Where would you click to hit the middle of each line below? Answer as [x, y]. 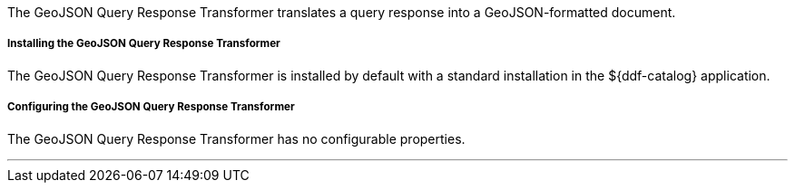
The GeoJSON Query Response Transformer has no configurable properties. [236, 138]
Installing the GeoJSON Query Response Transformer [144, 44]
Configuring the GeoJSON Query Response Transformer [151, 107]
